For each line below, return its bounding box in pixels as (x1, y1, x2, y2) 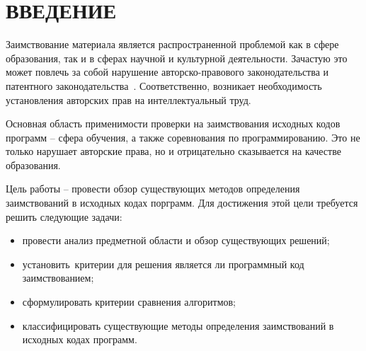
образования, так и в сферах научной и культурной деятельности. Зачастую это (6, 50, 348, 65)
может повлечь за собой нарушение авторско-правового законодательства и (6, 64, 329, 79)
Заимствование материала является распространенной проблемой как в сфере (6, 37, 339, 52)
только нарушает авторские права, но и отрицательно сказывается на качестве (6, 144, 341, 159)
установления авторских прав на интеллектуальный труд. (6, 92, 251, 107)
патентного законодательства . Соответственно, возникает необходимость (6, 78, 322, 93)
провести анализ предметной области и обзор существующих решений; (22, 233, 330, 248)
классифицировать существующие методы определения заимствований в (22, 318, 334, 333)
